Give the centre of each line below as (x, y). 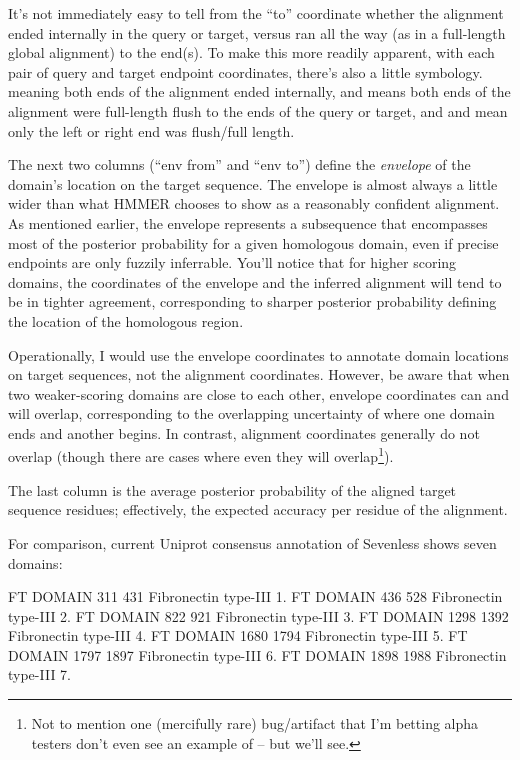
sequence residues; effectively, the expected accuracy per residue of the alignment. (258, 509)
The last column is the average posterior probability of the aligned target (232, 489)
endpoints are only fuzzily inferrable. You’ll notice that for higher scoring (232, 262)
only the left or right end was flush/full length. (151, 130)
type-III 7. (39, 674)
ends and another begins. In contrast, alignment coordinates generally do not (244, 432)
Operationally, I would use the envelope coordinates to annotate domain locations (258, 354)
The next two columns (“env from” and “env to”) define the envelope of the (239, 164)
